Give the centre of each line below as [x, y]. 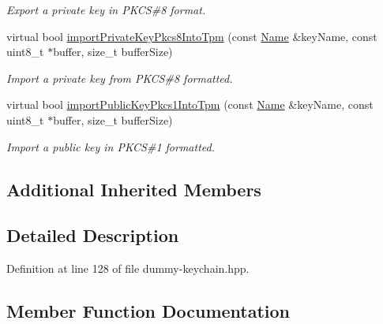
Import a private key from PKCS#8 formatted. [120, 78]
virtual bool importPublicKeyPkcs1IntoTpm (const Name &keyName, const [190, 104]
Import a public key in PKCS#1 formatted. [111, 146]
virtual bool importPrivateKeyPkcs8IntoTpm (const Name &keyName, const [192, 36]
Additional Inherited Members [134, 189]
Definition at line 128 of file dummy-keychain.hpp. [128, 268]
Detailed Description [93, 235]
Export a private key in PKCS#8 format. [106, 9]
